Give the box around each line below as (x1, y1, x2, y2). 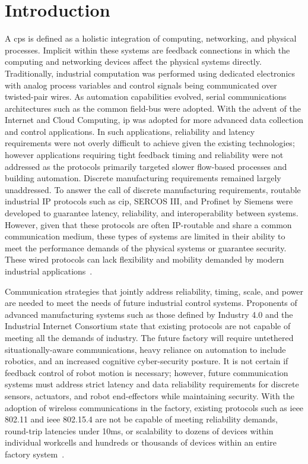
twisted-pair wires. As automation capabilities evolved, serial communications (5, 90, 287, 103)
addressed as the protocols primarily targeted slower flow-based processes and (5, 160, 287, 172)
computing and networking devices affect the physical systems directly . (5, 55, 262, 68)
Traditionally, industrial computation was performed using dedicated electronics (5, 67, 296, 79)
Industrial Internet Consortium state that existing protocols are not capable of (5, 320, 291, 332)
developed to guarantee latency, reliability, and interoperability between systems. (5, 207, 299, 219)
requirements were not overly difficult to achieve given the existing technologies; (5, 137, 295, 149)
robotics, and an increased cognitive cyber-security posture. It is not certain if (5, 355, 288, 367)
